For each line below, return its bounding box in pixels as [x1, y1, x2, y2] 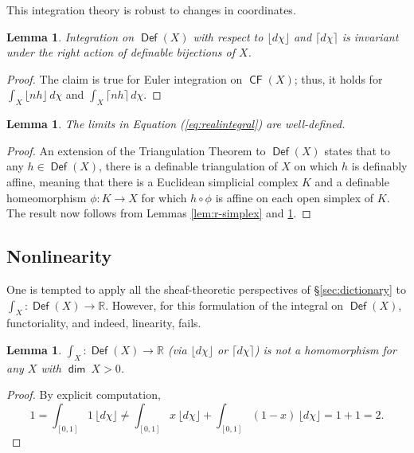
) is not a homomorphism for [254, 341, 396, 357]
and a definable [314, 173, 389, 189]
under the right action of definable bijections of [6, 44, 235, 61]
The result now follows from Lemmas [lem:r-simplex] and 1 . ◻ [6, 205, 311, 221]
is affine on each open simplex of [215, 189, 374, 205]
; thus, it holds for [294, 70, 383, 87]
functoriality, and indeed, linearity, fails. [6, 314, 201, 331]
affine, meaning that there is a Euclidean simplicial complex [6, 173, 299, 189]
